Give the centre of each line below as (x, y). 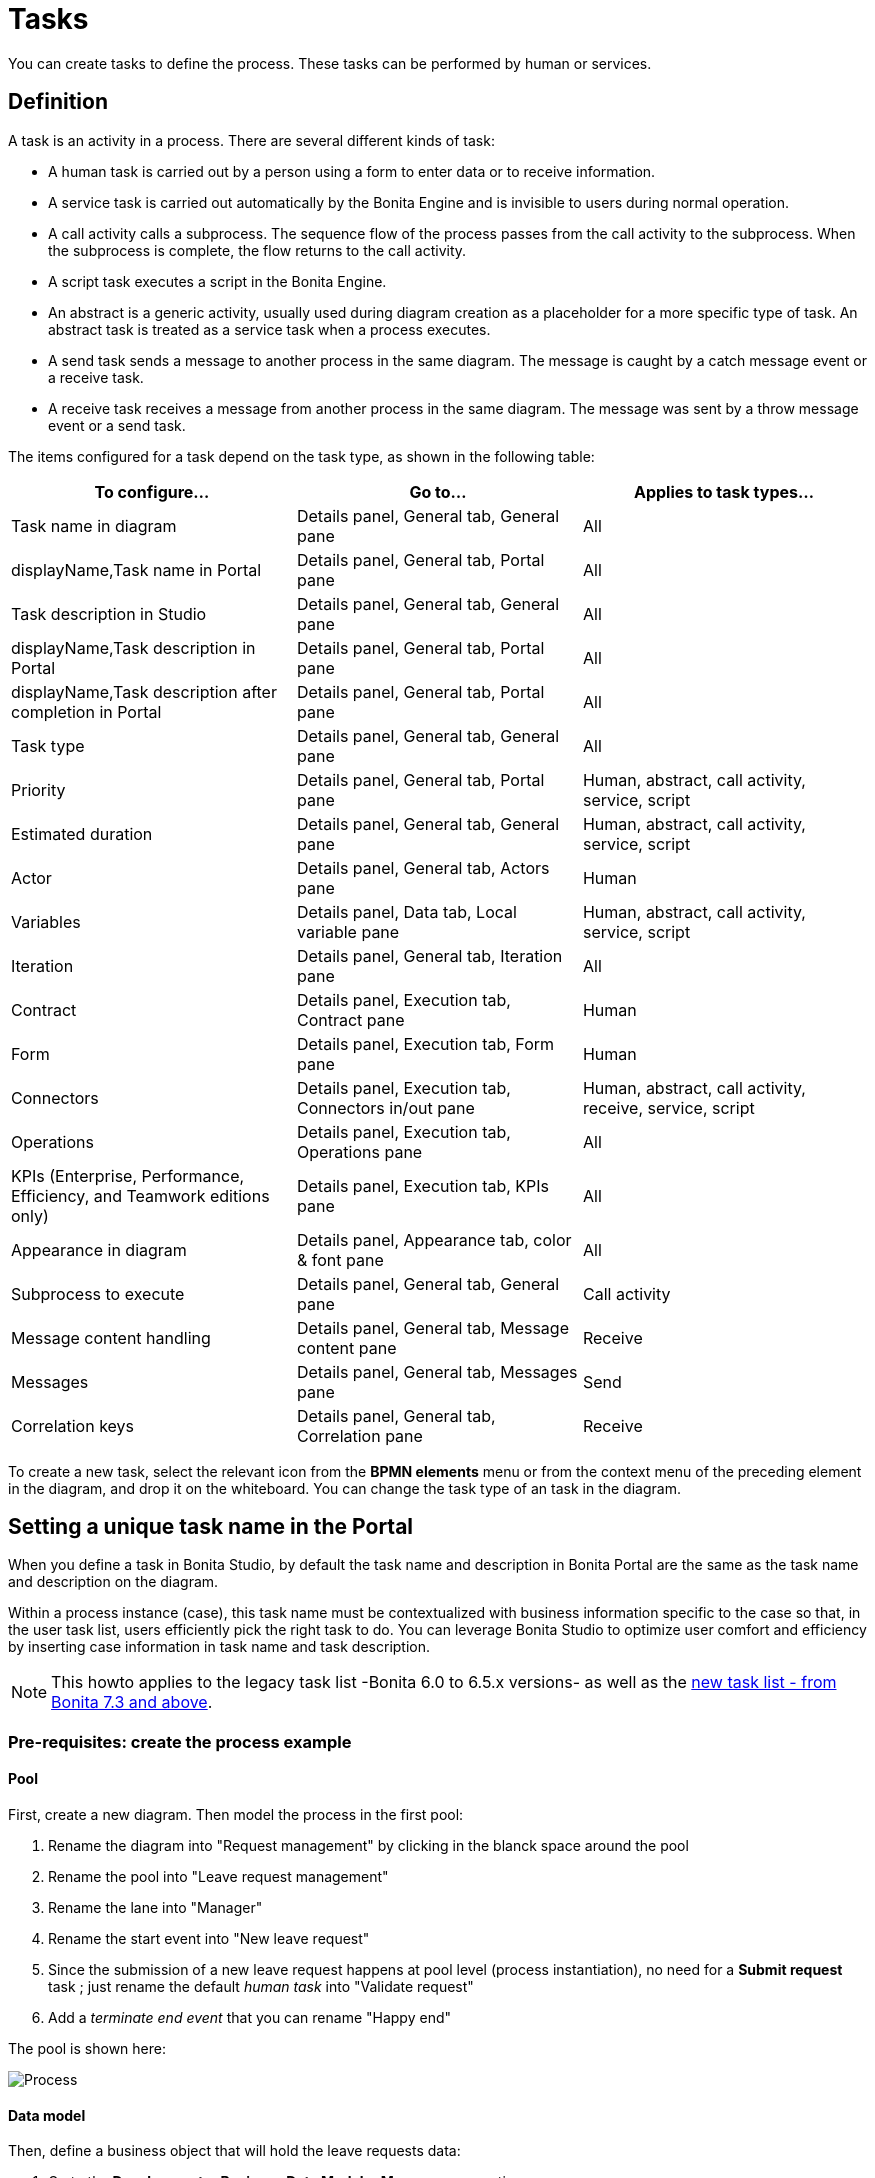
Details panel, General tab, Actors (423, 867)
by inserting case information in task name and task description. (219, 1647)
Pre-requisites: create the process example (180, 1741)
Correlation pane (359, 1435)
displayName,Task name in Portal (136, 569)
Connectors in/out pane (385, 1107)
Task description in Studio (109, 613)
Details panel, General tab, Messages (437, 1371)
